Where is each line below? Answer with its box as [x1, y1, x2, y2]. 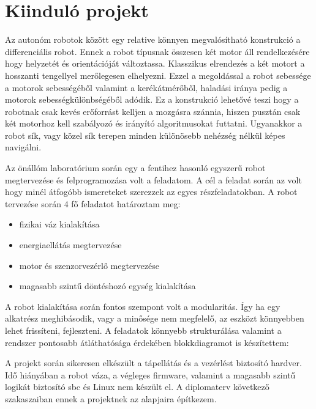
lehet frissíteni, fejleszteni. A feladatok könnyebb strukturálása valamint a [5, 324, 282, 336]
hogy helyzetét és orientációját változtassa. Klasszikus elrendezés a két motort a [5, 57, 305, 70]
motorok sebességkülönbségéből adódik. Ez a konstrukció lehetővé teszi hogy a [5, 93, 299, 106]
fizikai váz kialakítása [19, 218, 100, 230]
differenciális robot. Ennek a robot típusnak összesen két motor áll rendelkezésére [5, 45, 310, 57]
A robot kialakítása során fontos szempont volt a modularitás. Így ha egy [5, 300, 280, 312]
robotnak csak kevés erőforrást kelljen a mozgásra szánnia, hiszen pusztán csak [5, 105, 301, 117]
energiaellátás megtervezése [19, 238, 122, 251]
